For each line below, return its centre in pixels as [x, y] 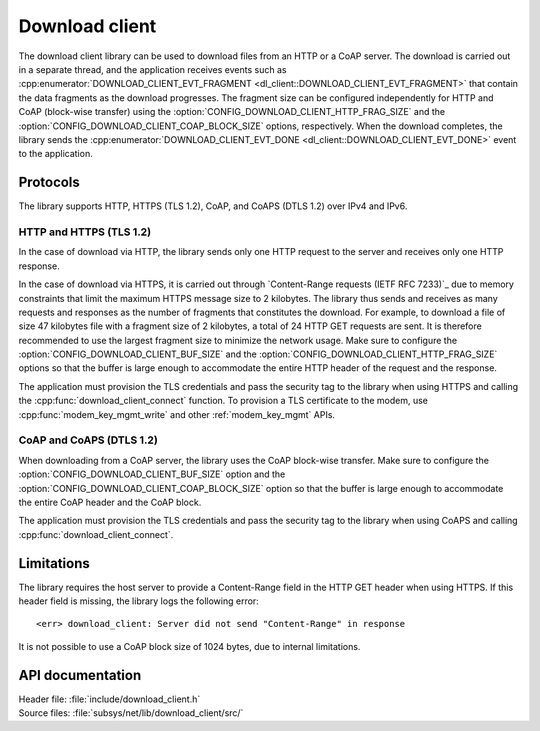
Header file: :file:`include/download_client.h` [109, 699]
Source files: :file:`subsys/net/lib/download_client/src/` [131, 713]
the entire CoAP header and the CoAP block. [110, 502]
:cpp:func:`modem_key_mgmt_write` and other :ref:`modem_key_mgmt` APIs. [176, 414]
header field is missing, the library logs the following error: [138, 601]
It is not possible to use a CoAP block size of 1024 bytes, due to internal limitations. [189, 646]
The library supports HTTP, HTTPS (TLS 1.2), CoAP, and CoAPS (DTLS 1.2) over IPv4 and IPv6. [213, 206]
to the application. [56, 154]
